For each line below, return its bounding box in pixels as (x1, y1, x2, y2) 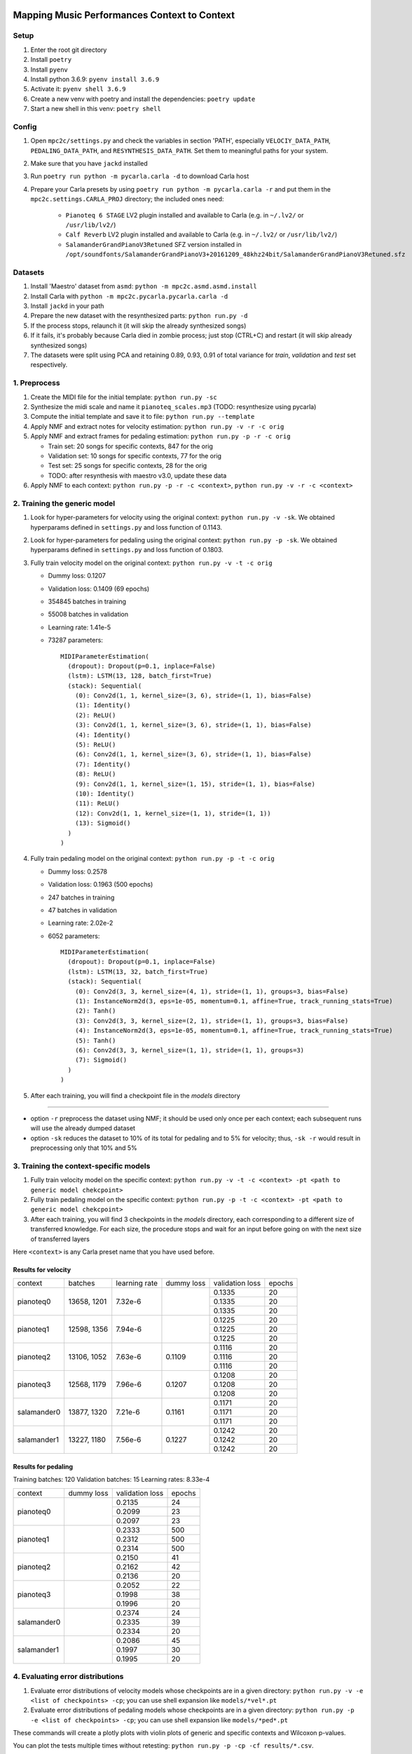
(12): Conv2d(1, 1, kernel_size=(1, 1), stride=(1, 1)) (74, 809, 271, 817)
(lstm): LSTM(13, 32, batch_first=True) (67, 968, 209, 975)
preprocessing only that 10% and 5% (30, 1144, 137, 1152)
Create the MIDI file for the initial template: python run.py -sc (30, 393, 217, 401)
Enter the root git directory (30, 46, 107, 54)
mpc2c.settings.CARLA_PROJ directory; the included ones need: (30, 195, 224, 203)
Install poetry (30, 55, 72, 64)
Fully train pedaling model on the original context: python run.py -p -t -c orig (30, 855, 275, 863)
